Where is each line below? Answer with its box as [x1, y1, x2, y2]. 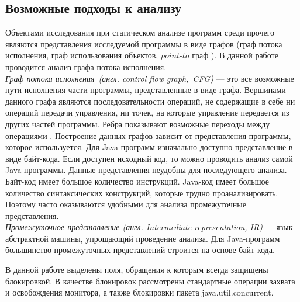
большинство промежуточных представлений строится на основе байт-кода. [5, 244, 275, 256]
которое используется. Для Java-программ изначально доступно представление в [5, 141, 293, 153]
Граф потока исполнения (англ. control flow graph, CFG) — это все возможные [5, 72, 294, 84]
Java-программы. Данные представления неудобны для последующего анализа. [5, 164, 287, 176]
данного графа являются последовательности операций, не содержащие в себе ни [5, 95, 295, 107]
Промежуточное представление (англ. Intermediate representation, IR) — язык [5, 221, 293, 233]
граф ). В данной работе [192, 49, 278, 61]
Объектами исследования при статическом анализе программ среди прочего [5, 26, 275, 39]
